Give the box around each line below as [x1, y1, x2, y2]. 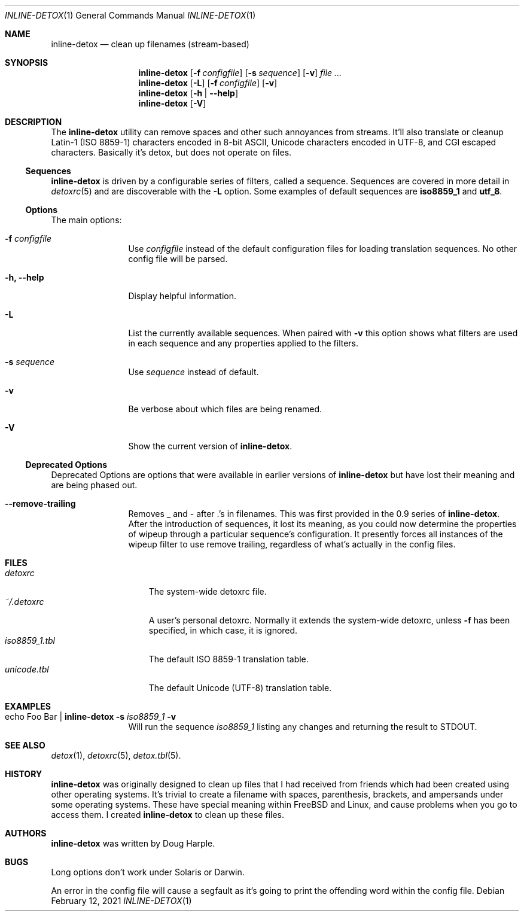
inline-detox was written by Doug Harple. [51, 838, 215, 848]
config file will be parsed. [128, 254, 228, 264]
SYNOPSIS [5, 57, 48, 68]
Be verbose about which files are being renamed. [128, 404, 322, 414]
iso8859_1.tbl [5, 635, 55, 646]
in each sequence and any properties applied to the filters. [128, 338, 359, 348]
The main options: [51, 215, 122, 225]
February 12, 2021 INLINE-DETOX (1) [51, 896, 192, 906]
